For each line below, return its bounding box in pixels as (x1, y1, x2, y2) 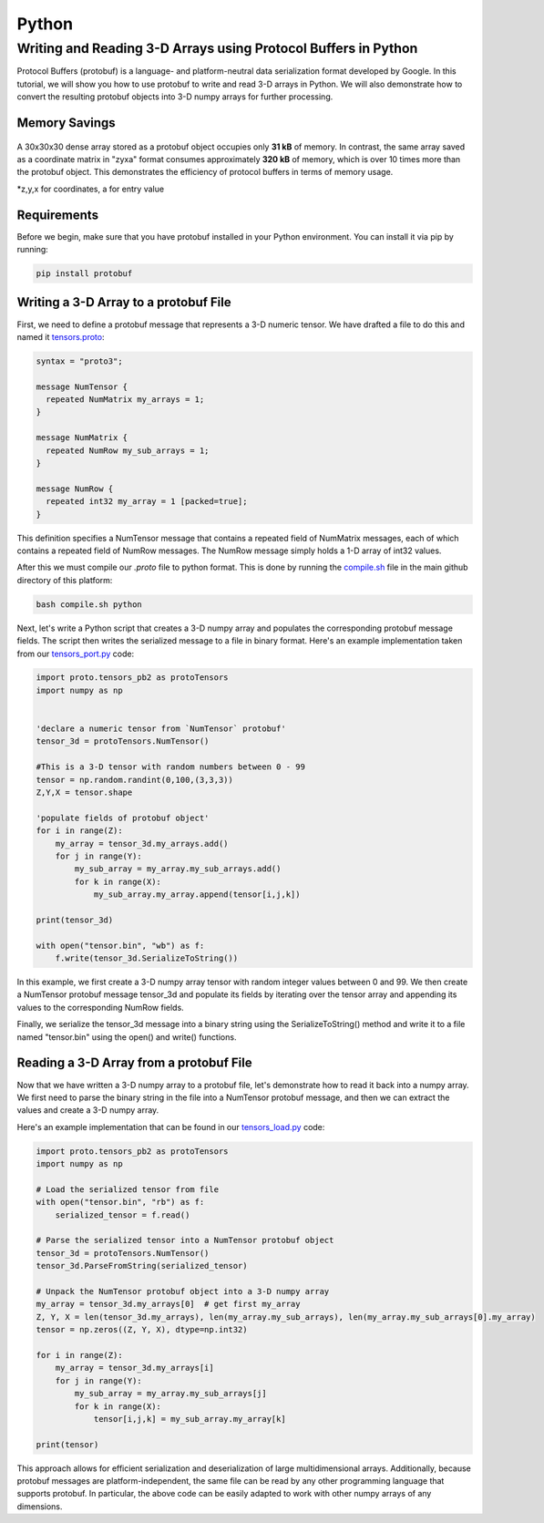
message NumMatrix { (36, 433, 128, 443)
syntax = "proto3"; (36, 355, 123, 366)
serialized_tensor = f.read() (55, 1209, 190, 1220)
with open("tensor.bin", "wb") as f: (36, 940, 205, 951)
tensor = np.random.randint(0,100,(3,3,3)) (36, 775, 234, 785)
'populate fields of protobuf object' (36, 812, 210, 823)
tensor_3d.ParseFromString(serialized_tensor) (36, 1261, 248, 1271)
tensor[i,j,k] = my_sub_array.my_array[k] (93, 1414, 286, 1424)
